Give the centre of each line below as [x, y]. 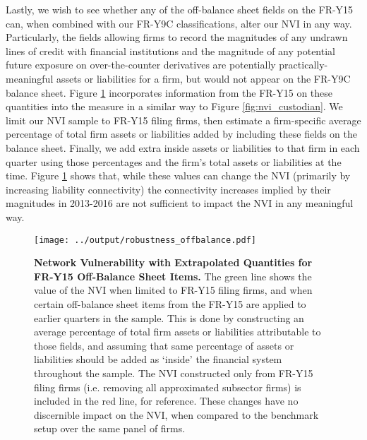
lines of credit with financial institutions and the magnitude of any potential [170, 50]
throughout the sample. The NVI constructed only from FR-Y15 [174, 373]
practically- [303, 65]
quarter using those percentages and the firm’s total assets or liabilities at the [174, 161]
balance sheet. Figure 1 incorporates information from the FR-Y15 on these [169, 92]
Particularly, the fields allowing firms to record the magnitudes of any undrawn [177, 37]
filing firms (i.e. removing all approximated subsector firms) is [168, 387]
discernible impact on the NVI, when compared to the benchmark [176, 414]
